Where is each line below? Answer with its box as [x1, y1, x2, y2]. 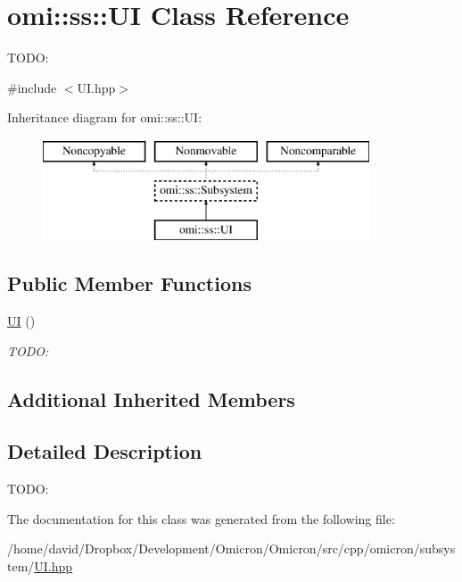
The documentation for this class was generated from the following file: [7, 509, 395, 528]
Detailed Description [7, 437, 202, 465]
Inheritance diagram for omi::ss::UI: [7, 108, 202, 127]
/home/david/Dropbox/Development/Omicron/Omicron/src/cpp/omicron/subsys [7, 539, 456, 558]
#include [7, 78, 57, 96]
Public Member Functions [7, 270, 252, 297]
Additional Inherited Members [7, 385, 295, 412]
